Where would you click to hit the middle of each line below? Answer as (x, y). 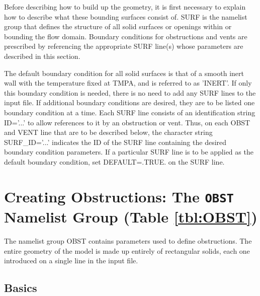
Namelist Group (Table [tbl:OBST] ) (131, 216)
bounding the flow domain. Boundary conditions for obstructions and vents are (126, 36)
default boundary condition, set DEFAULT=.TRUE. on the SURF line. (114, 161)
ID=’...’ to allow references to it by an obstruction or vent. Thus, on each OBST (127, 122)
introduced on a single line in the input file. (71, 261)
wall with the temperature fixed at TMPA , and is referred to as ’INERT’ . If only (128, 83)
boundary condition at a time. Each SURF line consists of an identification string (130, 112)
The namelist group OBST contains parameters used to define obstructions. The (128, 240)
